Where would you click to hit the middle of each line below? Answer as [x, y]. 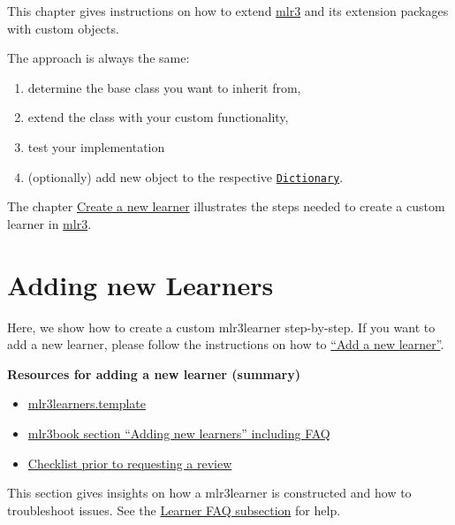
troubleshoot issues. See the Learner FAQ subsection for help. [174, 510]
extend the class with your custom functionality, [158, 117]
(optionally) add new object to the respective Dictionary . [186, 176]
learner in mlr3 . [49, 223]
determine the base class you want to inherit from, [164, 87]
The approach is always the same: [99, 58]
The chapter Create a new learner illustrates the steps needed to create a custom [226, 206]
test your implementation [96, 146]
